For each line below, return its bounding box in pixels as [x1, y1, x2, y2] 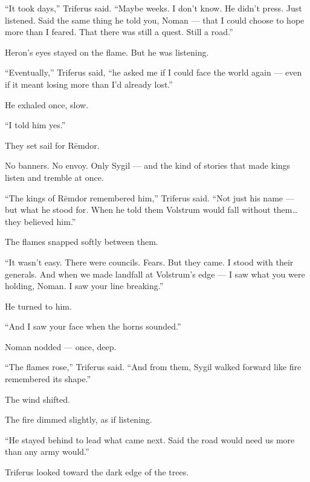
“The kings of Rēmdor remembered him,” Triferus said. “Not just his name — [5, 191, 294, 204]
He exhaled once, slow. [5, 98, 89, 111]
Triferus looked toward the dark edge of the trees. [5, 466, 189, 478]
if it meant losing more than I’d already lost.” [5, 77, 173, 90]
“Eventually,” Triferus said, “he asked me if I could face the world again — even [5, 66, 302, 79]
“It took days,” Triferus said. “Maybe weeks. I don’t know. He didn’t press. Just [5, 2, 302, 14]
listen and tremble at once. [5, 171, 104, 183]
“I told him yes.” [5, 119, 66, 131]
